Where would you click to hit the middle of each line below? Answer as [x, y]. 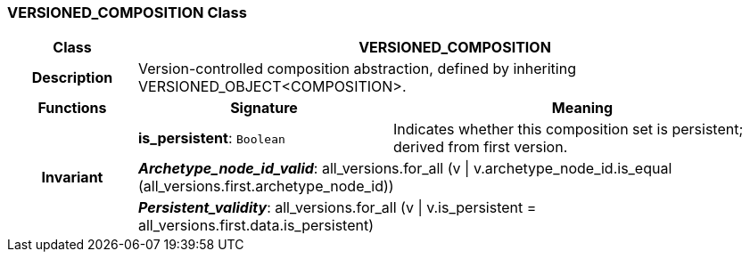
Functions [72, 108]
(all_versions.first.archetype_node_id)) [266, 186]
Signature [264, 108]
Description [72, 78]
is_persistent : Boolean [211, 138]
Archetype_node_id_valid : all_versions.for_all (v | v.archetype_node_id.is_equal [405, 169]
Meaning [582, 108]
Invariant [72, 178]
